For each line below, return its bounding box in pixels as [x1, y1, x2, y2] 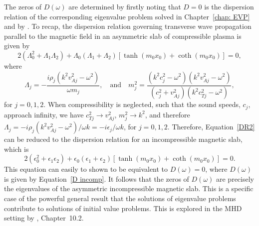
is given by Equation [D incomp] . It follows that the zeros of [4, 173, 189, 184]
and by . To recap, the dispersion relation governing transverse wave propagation [4, 21, 252, 31]
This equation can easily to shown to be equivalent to [4, 164, 168, 174]
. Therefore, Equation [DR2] [167, 121, 255, 132]
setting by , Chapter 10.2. [4, 213, 84, 223]
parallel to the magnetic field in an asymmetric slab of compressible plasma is [4, 30, 242, 41]
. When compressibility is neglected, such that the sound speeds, [43, 99, 241, 110]
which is [4, 143, 29, 154]
